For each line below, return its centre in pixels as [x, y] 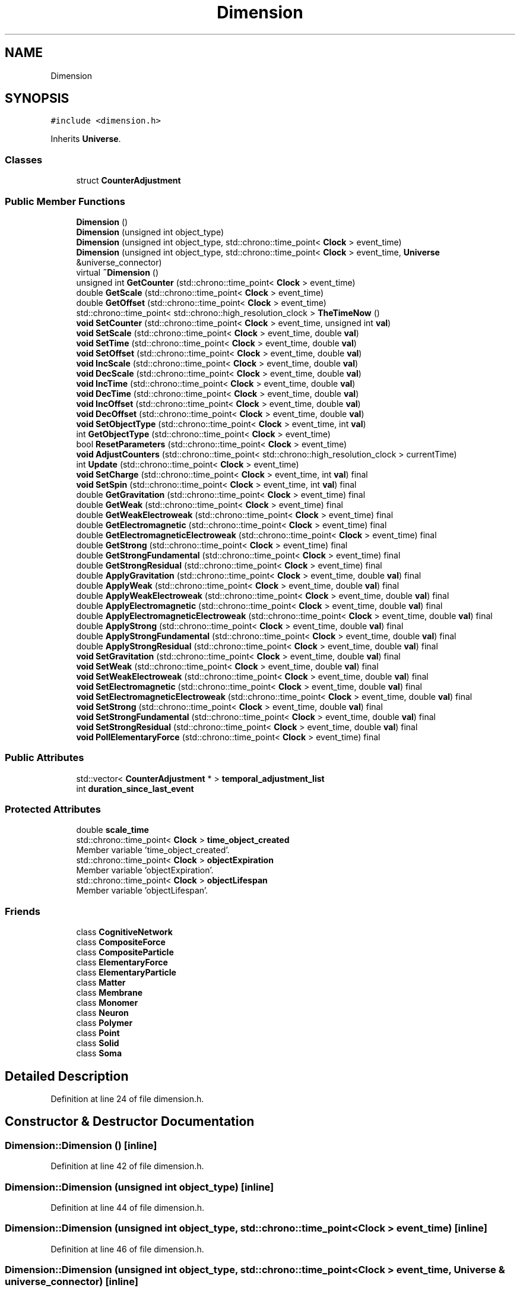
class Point [98, 1033]
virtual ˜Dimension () [118, 272]
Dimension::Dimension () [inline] [81, 1145]
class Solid [98, 1043]
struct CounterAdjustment [129, 181]
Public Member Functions [65, 201]
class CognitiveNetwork [124, 932]
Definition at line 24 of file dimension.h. [127, 1099]
